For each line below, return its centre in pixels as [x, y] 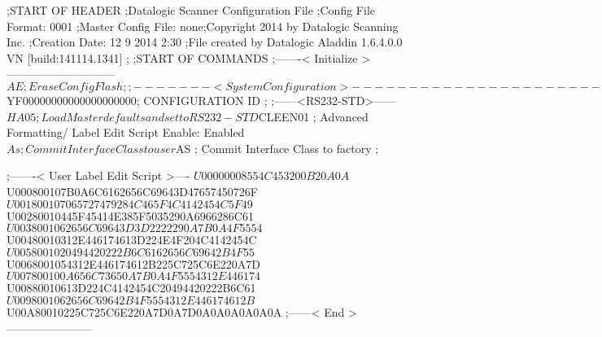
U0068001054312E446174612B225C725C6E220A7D [133, 263]
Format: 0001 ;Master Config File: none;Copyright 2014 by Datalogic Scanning [203, 26]
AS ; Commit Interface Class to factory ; [277, 148]
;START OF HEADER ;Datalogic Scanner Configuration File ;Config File [191, 10]
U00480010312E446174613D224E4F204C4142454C [132, 240]
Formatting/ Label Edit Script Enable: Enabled [126, 132]
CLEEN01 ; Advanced [313, 116]
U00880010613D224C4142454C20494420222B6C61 [131, 288]
